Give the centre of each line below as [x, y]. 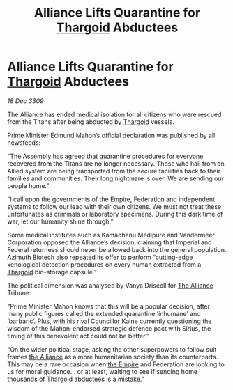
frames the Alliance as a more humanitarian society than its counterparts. [113, 357]
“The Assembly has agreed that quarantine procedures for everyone [105, 156]
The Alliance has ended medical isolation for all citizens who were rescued [114, 114]
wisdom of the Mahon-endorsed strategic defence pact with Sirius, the [109, 328]
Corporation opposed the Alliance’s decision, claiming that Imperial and [110, 242]
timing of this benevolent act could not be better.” [78, 336]
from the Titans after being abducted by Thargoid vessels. [91, 122]
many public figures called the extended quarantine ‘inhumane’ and [104, 313]
